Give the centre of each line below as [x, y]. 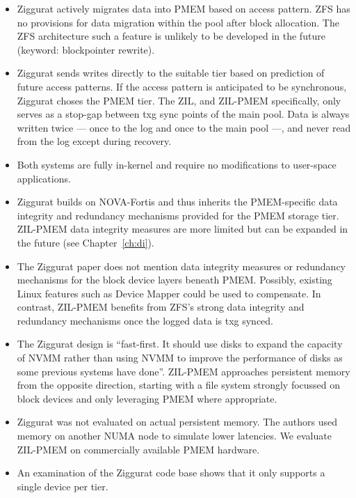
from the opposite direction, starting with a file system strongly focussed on [179, 385]
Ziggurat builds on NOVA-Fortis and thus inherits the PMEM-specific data [177, 202]
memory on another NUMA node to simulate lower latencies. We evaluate [174, 436]
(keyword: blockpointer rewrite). [86, 49]
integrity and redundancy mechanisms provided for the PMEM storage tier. [178, 215]
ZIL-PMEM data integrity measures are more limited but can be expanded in [183, 229]
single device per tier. [63, 486]
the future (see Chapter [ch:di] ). [86, 242]
